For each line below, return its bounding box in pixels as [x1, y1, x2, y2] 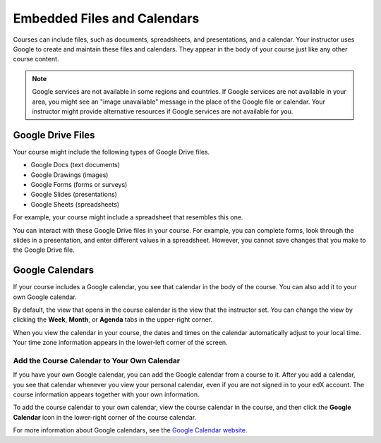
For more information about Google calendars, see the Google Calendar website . [13, 426, 248, 435]
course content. [13, 55, 59, 63]
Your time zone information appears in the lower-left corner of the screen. [13, 339, 229, 347]
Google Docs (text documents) [30, 161, 120, 169]
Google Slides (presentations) [30, 190, 118, 199]
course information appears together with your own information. [13, 390, 200, 399]
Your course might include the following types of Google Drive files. [13, 147, 210, 156]
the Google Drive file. [13, 245, 75, 254]
